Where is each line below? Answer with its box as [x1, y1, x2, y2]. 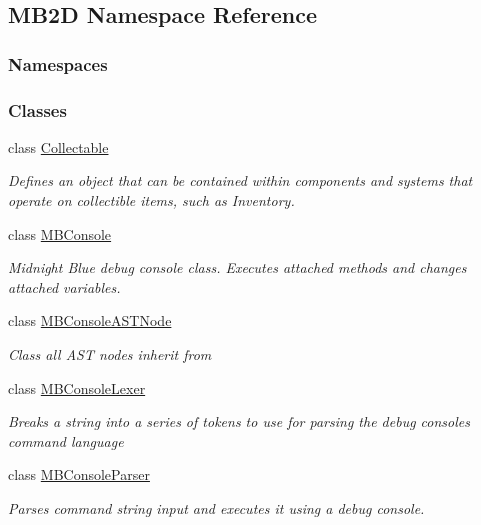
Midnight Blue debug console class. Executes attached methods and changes [8, 257, 467, 278]
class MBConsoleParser [8, 464, 150, 485]
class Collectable [8, 136, 109, 157]
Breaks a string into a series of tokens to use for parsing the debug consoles [8, 411, 470, 432]
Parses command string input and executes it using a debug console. [8, 497, 425, 518]
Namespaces [8, 51, 108, 76]
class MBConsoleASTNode [8, 310, 172, 331]
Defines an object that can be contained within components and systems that [8, 170, 473, 191]
